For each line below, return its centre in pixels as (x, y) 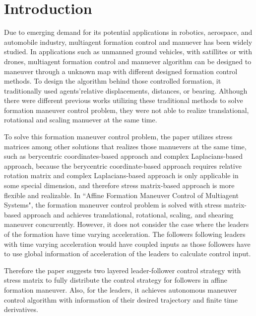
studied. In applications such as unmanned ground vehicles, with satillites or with (128, 52)
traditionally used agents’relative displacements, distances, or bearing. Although (126, 90)
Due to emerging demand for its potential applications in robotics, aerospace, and (128, 32)
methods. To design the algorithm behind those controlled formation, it (113, 81)
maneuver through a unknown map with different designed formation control (121, 71)
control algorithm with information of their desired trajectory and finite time (121, 299)
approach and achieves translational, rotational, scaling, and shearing (128, 214)
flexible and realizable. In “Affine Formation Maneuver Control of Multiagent (121, 195)
